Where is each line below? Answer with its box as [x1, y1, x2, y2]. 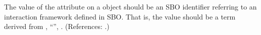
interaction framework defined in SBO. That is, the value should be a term [4, 11, 236, 21]
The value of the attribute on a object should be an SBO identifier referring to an [4, 1, 257, 11]
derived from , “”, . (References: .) [4, 21, 110, 31]
